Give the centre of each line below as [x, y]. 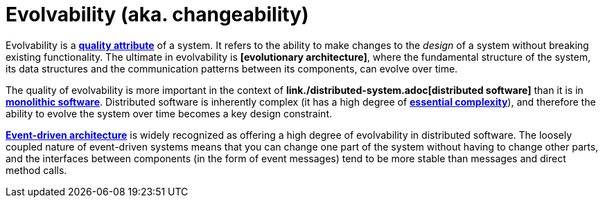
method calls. [36, 170]
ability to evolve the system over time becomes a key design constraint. [169, 113]
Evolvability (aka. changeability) [157, 14]
